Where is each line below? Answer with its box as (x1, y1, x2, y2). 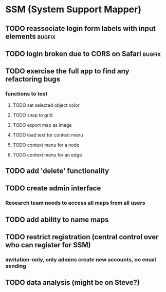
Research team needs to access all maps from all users (5, 199, 145, 206)
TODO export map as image (12, 122, 72, 128)
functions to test (5, 90, 48, 98)
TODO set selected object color (12, 102, 80, 108)
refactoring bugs (5, 75, 61, 84)
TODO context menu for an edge (12, 151, 82, 158)
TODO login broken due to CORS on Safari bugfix (5, 49, 161, 58)
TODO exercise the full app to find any (5, 67, 130, 75)
